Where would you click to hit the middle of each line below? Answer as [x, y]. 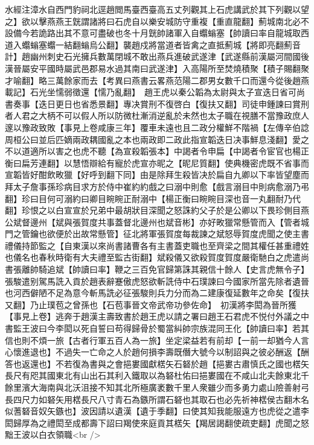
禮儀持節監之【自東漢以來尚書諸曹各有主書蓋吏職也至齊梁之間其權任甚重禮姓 [157, 245]
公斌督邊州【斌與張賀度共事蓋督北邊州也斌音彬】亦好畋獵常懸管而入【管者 [153, 222]
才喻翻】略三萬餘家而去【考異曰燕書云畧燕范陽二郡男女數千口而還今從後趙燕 [157, 80]
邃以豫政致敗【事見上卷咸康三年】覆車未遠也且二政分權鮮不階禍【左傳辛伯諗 [157, 127]
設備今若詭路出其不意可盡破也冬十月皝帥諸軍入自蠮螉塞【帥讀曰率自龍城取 [153, 33]
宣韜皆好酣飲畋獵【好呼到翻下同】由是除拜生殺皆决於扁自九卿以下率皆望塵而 [157, 175]
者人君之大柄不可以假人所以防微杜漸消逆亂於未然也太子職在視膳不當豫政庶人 [157, 115]
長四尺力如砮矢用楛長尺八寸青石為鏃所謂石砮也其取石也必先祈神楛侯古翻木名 [157, 399]
